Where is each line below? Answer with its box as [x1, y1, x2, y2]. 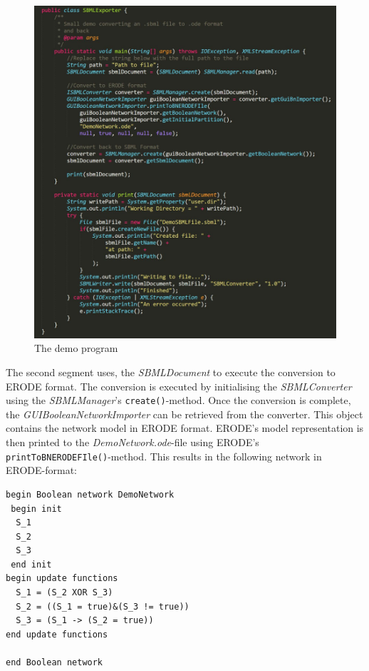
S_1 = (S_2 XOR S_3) [16, 587, 113, 598]
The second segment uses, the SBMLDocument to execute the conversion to [6, 365, 336, 380]
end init [11, 559, 52, 570]
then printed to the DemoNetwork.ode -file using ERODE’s [6, 435, 259, 450]
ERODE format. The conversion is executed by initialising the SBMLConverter [6, 378, 352, 393]
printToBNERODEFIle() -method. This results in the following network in [6, 448, 322, 463]
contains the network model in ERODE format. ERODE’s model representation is [6, 420, 364, 435]
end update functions [6, 629, 108, 640]
